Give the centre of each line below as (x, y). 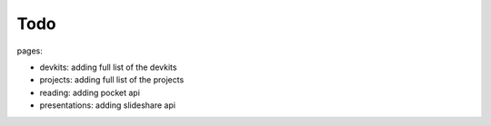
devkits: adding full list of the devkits (108, 67)
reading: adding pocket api (90, 92)
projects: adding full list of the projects (112, 80)
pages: (30, 51)
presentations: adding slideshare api (108, 105)
